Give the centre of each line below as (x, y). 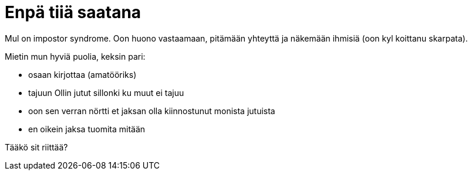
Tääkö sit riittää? (36, 147)
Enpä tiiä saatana (73, 12)
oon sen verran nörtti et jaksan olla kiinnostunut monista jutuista (152, 111)
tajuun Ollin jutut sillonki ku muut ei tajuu (106, 92)
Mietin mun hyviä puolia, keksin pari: (75, 56)
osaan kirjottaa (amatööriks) (82, 74)
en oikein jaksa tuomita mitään (87, 129)
